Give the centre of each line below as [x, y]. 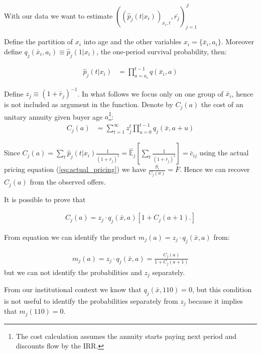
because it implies [216, 300]
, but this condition [222, 289]
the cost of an [222, 104]
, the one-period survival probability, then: [162, 51]
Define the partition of [39, 41]
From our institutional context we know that [73, 289]
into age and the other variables [133, 41]
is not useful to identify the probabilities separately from [91, 300]
